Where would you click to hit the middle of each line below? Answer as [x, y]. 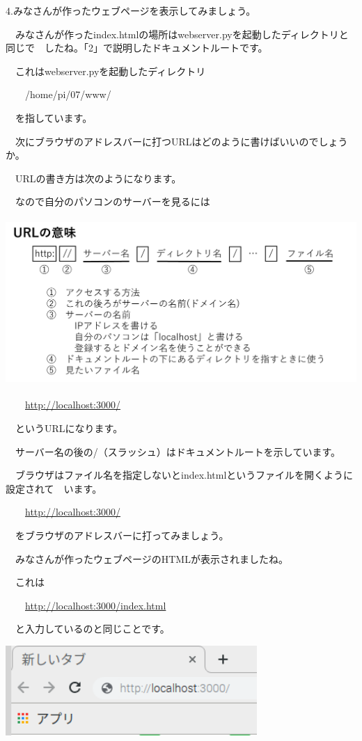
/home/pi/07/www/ [68, 94]
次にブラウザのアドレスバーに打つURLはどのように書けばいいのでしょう [181, 141]
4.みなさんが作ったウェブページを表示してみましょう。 [131, 10]
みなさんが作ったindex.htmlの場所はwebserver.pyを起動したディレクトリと [182, 34]
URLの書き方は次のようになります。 [98, 178]
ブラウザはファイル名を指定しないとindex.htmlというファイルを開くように [184, 475]
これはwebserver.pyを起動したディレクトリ [110, 71]
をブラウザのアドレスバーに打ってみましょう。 [122, 535]
